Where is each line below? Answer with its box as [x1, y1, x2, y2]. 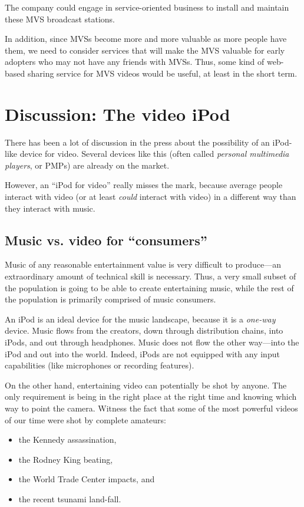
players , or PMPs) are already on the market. [5, 159, 170, 171]
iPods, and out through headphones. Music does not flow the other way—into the [5, 336, 299, 348]
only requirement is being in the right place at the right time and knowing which [5, 390, 297, 403]
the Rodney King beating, [18, 453, 113, 465]
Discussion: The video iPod [5, 101, 230, 126]
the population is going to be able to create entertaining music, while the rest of [5, 281, 294, 294]
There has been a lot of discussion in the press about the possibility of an [5, 136, 270, 148]
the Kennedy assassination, [18, 433, 117, 446]
